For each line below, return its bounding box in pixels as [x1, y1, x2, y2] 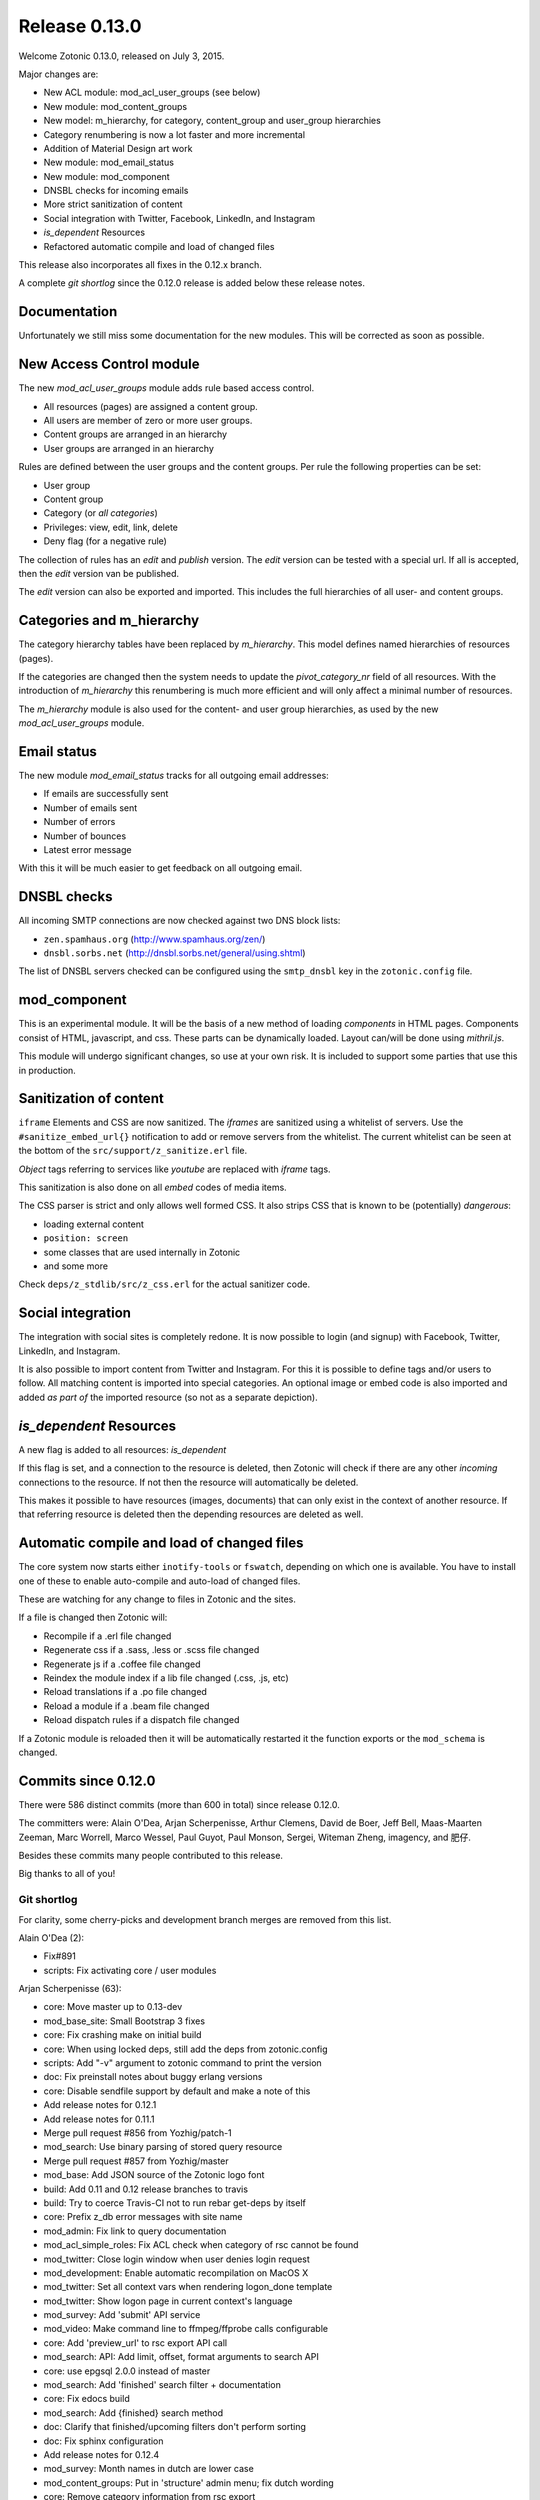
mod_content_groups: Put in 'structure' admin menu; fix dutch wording [43, 2476, 334, 2489]
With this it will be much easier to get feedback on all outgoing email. [18, 862, 303, 874]
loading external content [43, 1218, 144, 1230]
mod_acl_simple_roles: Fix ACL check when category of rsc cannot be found [43, 2239, 359, 2251]
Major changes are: [18, 68, 99, 80]
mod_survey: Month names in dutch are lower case [43, 2463, 254, 2475]
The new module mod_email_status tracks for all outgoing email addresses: [18, 770, 329, 782]
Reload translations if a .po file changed [43, 1686, 207, 1698]
